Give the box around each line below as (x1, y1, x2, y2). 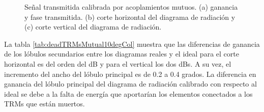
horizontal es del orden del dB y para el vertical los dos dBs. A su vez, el (4, 58, 231, 69)
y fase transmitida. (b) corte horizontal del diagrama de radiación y (24, 11, 236, 22)
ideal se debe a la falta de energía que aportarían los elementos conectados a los (4, 88, 253, 99)
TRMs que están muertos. (4, 98, 85, 109)
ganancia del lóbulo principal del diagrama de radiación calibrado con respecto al (4, 78, 257, 89)
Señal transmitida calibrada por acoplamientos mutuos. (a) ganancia (24, 2, 238, 12)
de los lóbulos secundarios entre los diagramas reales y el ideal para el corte (4, 48, 239, 59)
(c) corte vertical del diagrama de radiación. (24, 21, 162, 32)
